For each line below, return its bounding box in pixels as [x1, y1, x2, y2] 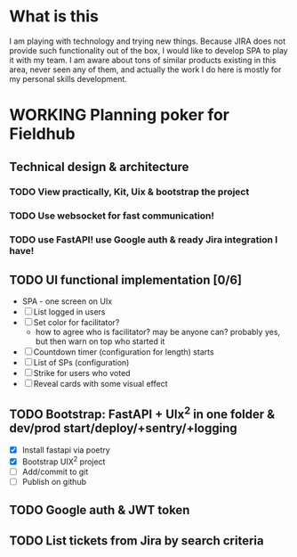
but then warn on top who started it [35, 336, 165, 347]
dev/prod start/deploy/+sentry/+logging [9, 421, 237, 436]
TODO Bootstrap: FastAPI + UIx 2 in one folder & [9, 404, 276, 422]
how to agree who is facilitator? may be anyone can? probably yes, [35, 327, 281, 338]
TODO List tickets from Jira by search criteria [9, 533, 264, 548]
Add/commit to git [21, 466, 89, 477]
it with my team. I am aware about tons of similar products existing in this [9, 54, 277, 65]
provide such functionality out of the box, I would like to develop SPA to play [9, 45, 288, 55]
